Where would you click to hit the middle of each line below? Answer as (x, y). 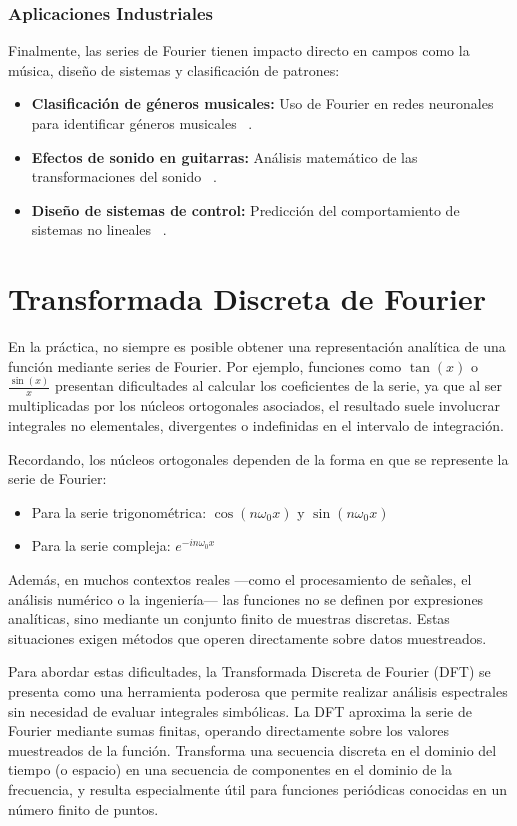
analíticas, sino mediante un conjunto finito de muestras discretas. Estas (229, 618)
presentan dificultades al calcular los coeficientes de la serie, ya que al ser (278, 385)
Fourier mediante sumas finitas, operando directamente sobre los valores (229, 730)
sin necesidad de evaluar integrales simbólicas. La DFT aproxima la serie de (240, 710)
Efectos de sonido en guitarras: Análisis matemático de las (224, 156)
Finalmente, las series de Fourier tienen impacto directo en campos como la (239, 50)
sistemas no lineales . (99, 229)
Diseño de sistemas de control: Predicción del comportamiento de (245, 209)
